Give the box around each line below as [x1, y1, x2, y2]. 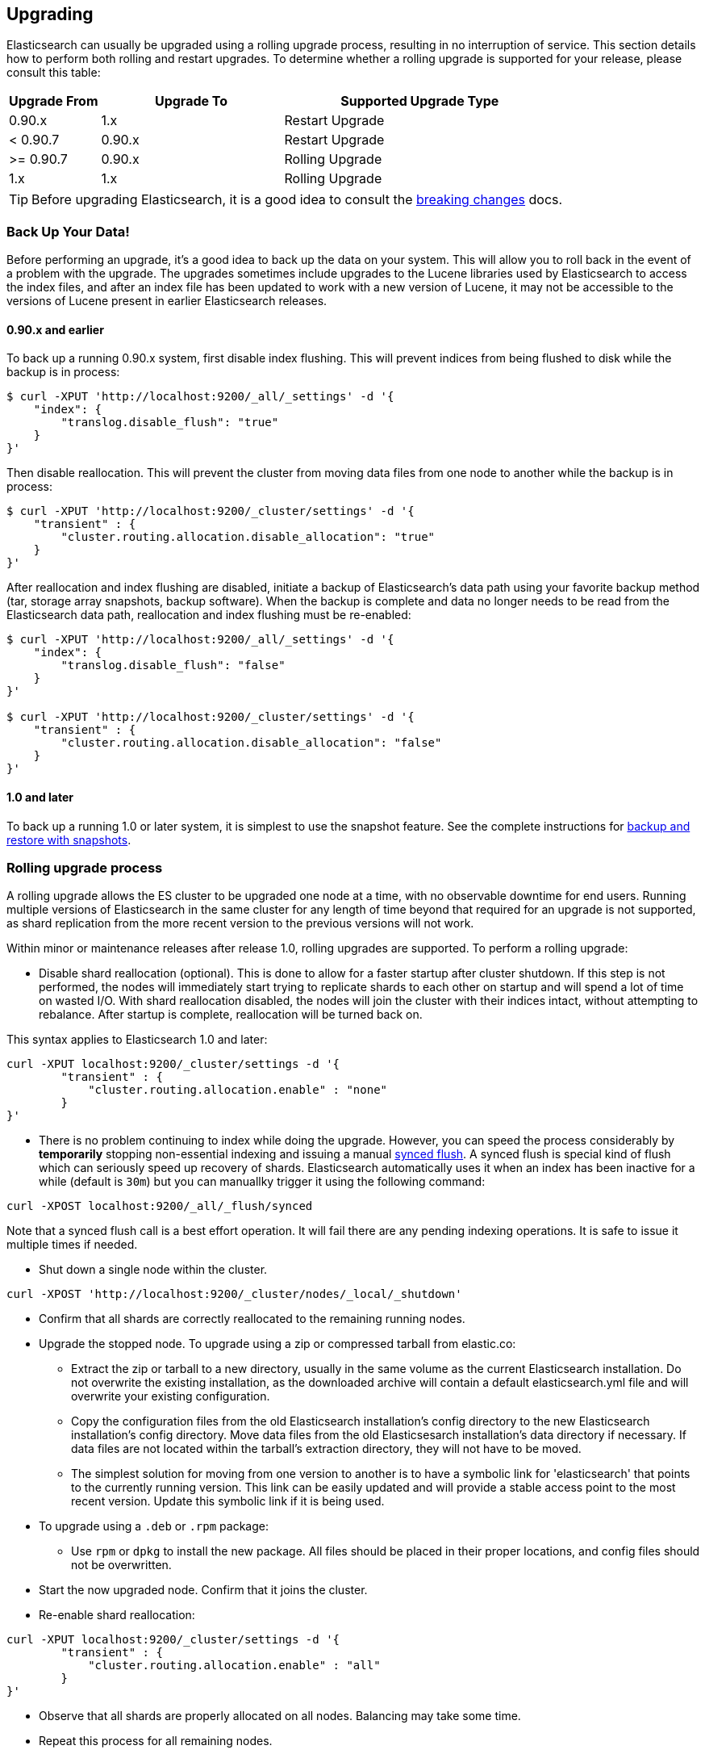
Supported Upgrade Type [340, 93, 499, 110]
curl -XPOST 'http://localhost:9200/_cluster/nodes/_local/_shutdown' [6, 1287, 462, 1301]
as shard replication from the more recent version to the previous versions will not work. [6, 916, 474, 931]
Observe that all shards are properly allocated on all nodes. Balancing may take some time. [39, 1709, 521, 1723]
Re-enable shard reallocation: [39, 1608, 195, 1622]
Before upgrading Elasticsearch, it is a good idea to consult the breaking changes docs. [31, 191, 563, 208]
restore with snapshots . [6, 832, 131, 847]
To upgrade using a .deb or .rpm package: [39, 1519, 269, 1534]
